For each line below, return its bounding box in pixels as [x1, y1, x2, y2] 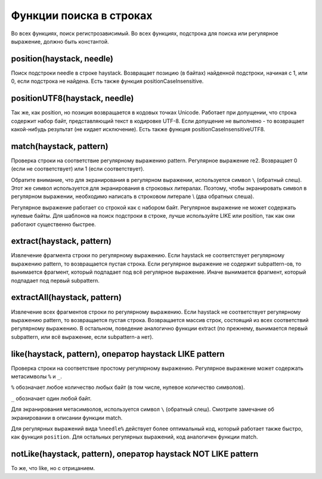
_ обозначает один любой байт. [11, 394, 92, 402]
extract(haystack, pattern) [11, 236, 112, 246]
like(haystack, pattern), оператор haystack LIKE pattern [11, 349, 225, 359]
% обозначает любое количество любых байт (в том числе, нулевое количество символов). [11, 384, 245, 391]
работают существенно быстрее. [11, 221, 97, 228]
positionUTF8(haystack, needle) [11, 93, 134, 104]
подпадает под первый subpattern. [11, 277, 100, 284]
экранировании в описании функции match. [11, 414, 123, 421]
